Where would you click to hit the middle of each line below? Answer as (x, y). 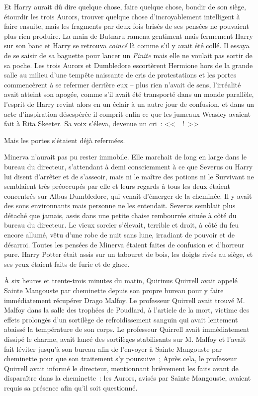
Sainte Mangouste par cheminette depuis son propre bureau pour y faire (114, 290)
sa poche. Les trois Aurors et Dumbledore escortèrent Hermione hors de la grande (129, 65)
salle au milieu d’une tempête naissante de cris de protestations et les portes (120, 75)
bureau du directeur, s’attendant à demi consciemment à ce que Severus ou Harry (129, 166)
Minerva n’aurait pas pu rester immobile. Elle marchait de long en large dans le (125, 157)
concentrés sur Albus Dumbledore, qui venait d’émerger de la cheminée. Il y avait (128, 196)
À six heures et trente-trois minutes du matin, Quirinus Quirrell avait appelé (121, 280)
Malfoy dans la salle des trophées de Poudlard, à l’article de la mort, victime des (127, 310)
